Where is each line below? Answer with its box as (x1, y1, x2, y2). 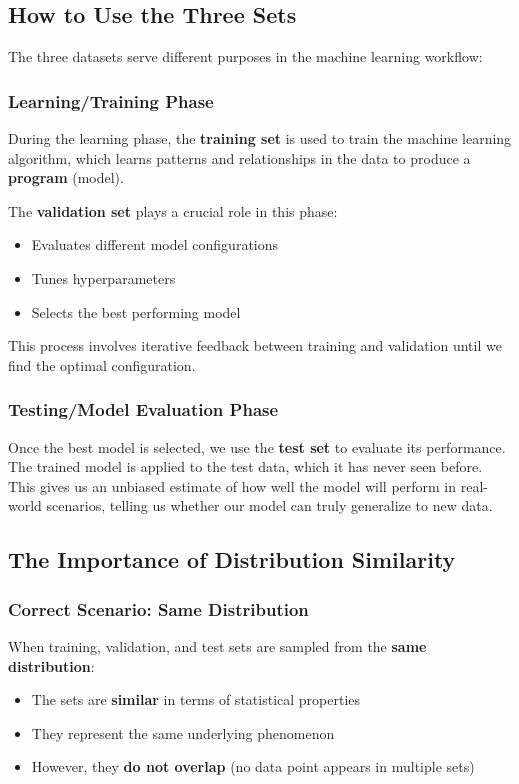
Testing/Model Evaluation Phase (8, 397, 279, 422)
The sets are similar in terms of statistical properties (31, 689, 361, 710)
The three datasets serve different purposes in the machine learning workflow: (8, 46, 483, 67)
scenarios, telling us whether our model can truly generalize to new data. (46, 495, 493, 516)
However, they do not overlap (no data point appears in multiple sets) (31, 756, 475, 777)
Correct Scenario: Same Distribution (8, 596, 309, 621)
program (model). (8, 167, 124, 188)
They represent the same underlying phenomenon (31, 722, 335, 743)
